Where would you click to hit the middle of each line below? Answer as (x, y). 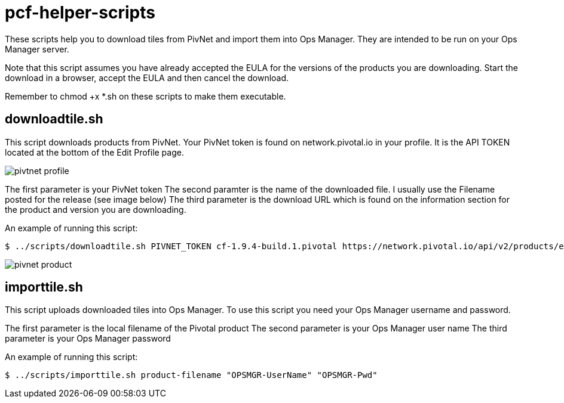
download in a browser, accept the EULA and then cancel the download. (147, 77)
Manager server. (37, 49)
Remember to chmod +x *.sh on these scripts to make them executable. (145, 96)
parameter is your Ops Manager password (88, 339)
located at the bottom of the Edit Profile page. (94, 152)
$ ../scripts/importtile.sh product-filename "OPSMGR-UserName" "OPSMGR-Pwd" (191, 375)
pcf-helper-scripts (80, 13)
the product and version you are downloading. (96, 209)
